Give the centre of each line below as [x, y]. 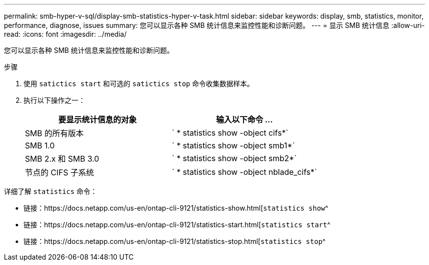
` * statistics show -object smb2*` [234, 158]
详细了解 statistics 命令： [51, 191]
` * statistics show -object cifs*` [230, 133]
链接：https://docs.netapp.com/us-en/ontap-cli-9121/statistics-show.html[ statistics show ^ [176, 208]
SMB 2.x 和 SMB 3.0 [62, 159]
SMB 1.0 [40, 145]
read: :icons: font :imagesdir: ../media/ [65, 34]
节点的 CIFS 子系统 [60, 172]
